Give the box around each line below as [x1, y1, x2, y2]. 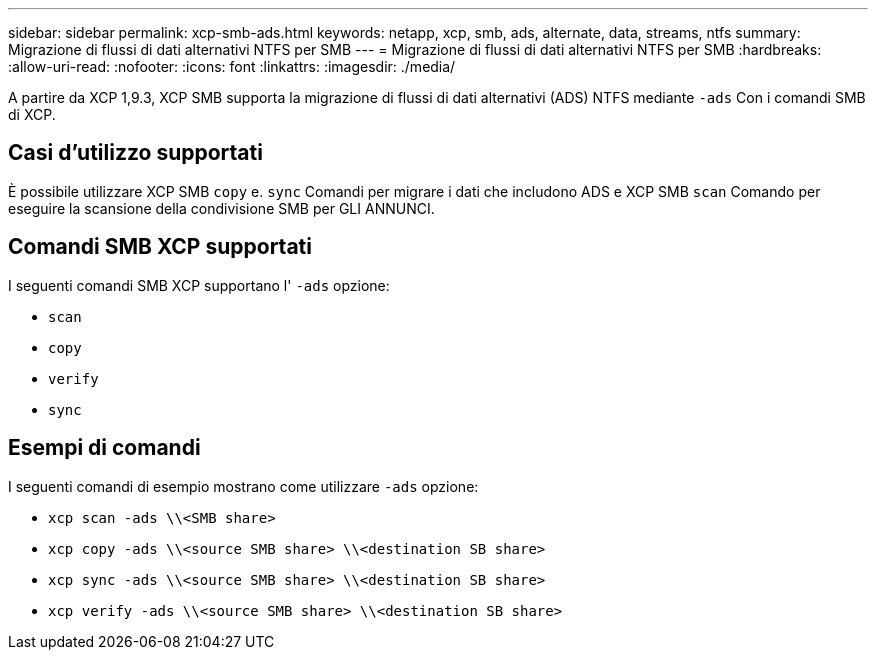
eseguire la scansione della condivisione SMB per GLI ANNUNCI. [8, 199, 435, 217]
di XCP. [8, 106, 56, 123]
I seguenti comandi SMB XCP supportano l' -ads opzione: [8, 276, 390, 294]
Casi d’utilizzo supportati [8, 140, 263, 166]
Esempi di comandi [8, 435, 201, 461]
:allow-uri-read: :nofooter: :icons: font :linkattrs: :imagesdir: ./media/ [8, 58, 456, 75]
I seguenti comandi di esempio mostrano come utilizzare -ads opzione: [8, 477, 479, 495]
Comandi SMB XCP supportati [8, 234, 312, 260]
